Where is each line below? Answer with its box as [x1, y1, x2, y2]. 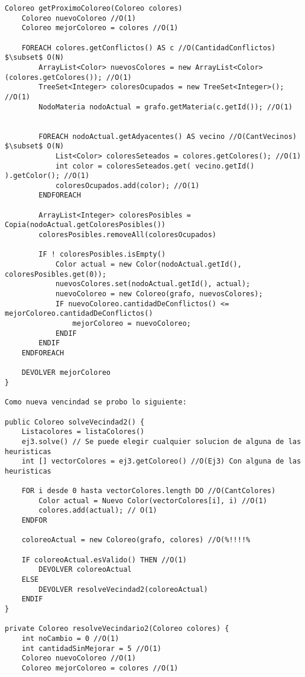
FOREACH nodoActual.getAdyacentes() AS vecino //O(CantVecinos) [38, 132, 297, 141]
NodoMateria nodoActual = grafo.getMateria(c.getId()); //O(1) [38, 102, 293, 111]
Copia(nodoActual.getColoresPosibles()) [5, 221, 166, 229]
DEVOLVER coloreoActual [38, 565, 132, 574]
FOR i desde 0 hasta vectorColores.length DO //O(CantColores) [21, 487, 276, 495]
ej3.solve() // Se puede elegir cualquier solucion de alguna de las [21, 437, 301, 446]
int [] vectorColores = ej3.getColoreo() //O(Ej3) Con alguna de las [21, 457, 301, 466]
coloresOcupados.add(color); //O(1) [55, 181, 200, 190]
